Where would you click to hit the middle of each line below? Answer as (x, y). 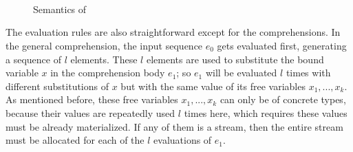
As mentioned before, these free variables (92, 99)
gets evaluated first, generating (282, 45)
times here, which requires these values (266, 112)
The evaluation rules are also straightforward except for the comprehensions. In (173, 32)
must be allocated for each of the (75, 140)
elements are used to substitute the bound (235, 59)
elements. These (104, 59)
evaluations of (183, 140)
